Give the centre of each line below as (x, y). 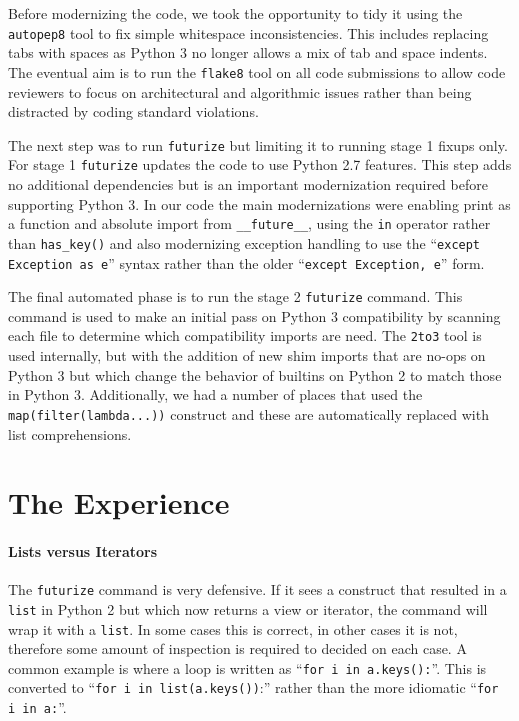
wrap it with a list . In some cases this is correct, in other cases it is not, (233, 628)
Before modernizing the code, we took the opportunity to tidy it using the (235, 13)
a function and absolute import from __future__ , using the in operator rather (249, 223)
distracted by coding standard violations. (133, 111)
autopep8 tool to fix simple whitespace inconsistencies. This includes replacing (248, 32)
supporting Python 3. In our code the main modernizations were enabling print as (259, 203)
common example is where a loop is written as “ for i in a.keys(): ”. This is (247, 667)
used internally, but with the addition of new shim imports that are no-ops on (247, 355)
